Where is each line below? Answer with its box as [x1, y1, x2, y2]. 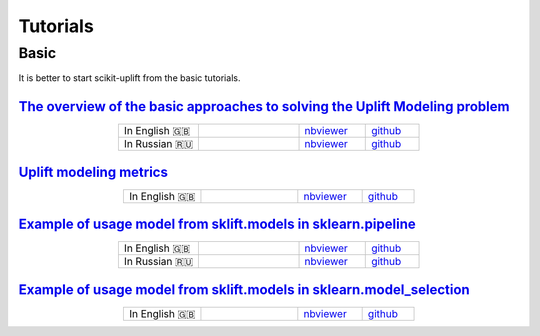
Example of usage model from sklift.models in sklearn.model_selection [18, 281, 470, 298]
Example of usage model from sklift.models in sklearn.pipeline [18, 216, 417, 233]
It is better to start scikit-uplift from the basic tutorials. [18, 72, 241, 84]
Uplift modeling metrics [18, 163, 169, 180]
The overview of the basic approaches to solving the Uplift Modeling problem [18, 98, 510, 115]
